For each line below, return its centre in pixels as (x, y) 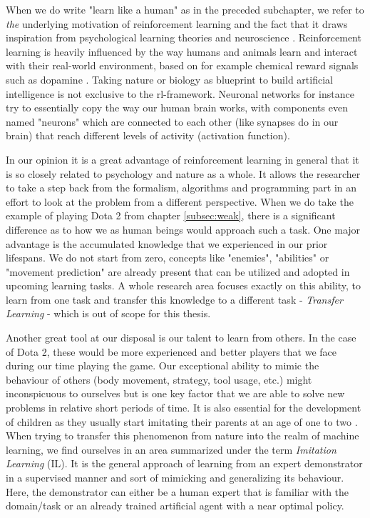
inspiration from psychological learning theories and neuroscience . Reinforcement (184, 38)
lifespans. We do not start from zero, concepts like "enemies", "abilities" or (168, 258)
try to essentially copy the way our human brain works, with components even (177, 108)
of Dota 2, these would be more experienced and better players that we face (171, 351)
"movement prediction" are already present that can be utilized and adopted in (178, 271)
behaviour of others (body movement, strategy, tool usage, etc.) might (159, 379)
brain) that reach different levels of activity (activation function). (148, 135)
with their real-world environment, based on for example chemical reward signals (182, 65)
